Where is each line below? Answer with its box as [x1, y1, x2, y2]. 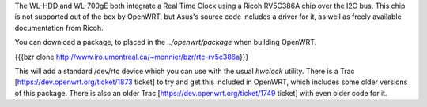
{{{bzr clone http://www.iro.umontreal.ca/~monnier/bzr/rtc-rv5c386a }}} [14, 52, 249, 61]
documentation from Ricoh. [14, 23, 104, 32]
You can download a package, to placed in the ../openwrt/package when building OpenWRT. [14, 38, 317, 47]
